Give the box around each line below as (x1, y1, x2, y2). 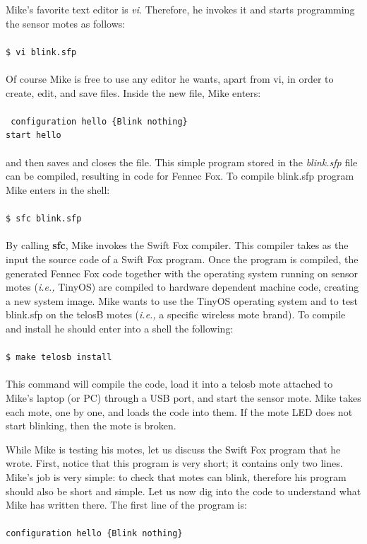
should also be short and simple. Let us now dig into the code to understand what (6, 483, 361, 498)
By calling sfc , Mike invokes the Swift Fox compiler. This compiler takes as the (6, 238, 349, 253)
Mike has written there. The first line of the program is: (6, 497, 247, 512)
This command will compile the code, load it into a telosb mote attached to (6, 376, 333, 391)
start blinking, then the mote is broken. (6, 418, 176, 433)
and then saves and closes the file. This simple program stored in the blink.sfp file (6, 154, 358, 169)
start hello (6, 130, 61, 141)
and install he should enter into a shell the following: (6, 320, 234, 335)
